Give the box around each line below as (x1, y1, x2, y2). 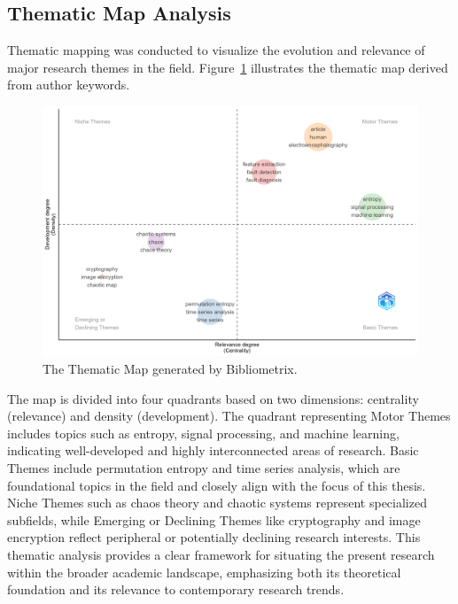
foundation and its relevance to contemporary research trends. (7, 580, 345, 599)
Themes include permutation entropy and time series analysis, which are (7, 458, 400, 476)
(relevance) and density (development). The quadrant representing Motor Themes (7, 407, 451, 425)
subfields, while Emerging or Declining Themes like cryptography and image (7, 510, 421, 529)
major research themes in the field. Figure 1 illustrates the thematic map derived (7, 58, 448, 76)
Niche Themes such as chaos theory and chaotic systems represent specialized (7, 493, 427, 512)
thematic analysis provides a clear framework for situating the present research (7, 545, 435, 563)
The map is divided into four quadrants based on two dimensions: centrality (7, 389, 419, 407)
